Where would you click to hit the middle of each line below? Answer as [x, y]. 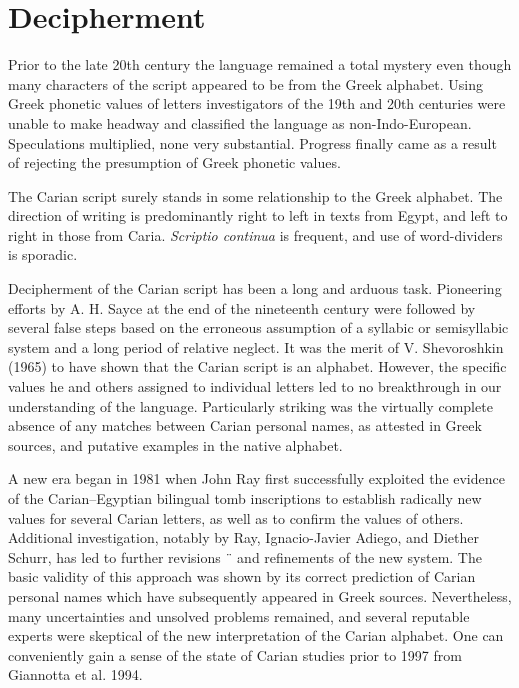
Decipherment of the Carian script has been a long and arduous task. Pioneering [255, 288]
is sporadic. [43, 254]
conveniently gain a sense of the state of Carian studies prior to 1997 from [235, 654]
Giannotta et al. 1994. [75, 674]
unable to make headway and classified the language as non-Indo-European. [240, 122]
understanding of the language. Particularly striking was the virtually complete [250, 405]
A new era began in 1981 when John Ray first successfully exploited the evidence [256, 478]
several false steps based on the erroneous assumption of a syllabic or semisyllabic [258, 327]
